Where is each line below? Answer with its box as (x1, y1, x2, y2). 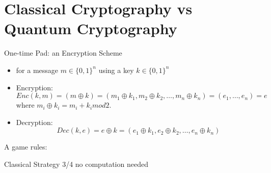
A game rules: (4, 141, 47, 152)
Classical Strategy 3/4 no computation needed (4, 158, 148, 169)
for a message (16, 64, 59, 75)
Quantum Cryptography (4, 18, 177, 39)
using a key (98, 64, 134, 75)
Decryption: (16, 116, 53, 127)
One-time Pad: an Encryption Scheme (4, 47, 122, 58)
